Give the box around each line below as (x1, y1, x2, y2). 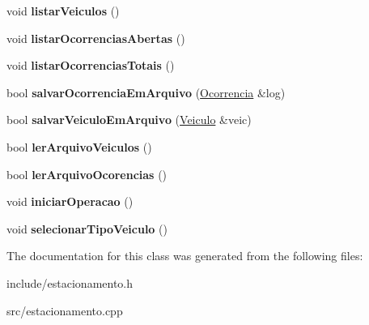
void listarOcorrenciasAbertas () (6, 29, 185, 46)
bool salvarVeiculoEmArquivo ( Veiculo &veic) (6, 111, 252, 128)
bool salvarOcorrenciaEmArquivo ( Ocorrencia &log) (6, 83, 286, 100)
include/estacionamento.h (6, 274, 134, 291)
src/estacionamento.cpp (6, 301, 123, 319)
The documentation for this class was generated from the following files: (6, 247, 363, 264)
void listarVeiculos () (6, 2, 120, 19)
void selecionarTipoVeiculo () (6, 220, 168, 237)
